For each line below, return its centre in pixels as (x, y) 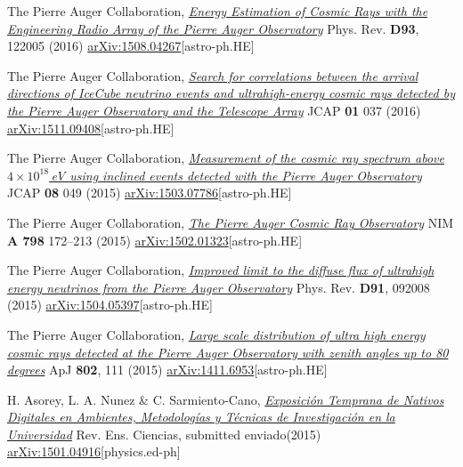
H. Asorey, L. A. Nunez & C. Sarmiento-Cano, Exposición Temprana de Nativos (226, 399)
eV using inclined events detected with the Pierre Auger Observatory (236, 175)
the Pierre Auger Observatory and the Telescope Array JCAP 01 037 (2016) (214, 110)
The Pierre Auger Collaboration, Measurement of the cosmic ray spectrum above (226, 158)
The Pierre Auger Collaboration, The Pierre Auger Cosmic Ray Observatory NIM (231, 222)
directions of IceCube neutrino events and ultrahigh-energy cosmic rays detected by (231, 93)
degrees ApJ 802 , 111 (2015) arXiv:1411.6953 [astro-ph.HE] (167, 370)
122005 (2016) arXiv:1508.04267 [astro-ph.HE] (131, 46)
